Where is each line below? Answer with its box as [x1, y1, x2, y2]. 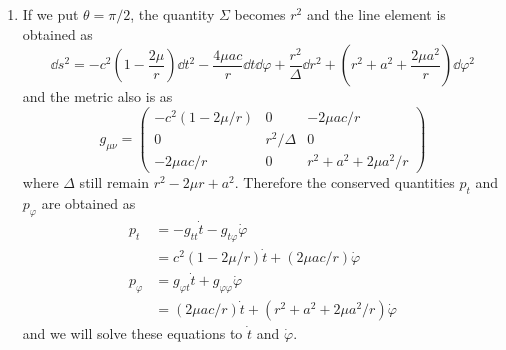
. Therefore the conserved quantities [234, 172, 455, 193]
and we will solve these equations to [22, 323, 243, 344]
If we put [22, 4, 79, 24]
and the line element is [306, 4, 446, 24]
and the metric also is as [22, 86, 173, 107]
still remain [79, 172, 149, 193]
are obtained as [41, 192, 136, 213]
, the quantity [130, 4, 215, 24]
